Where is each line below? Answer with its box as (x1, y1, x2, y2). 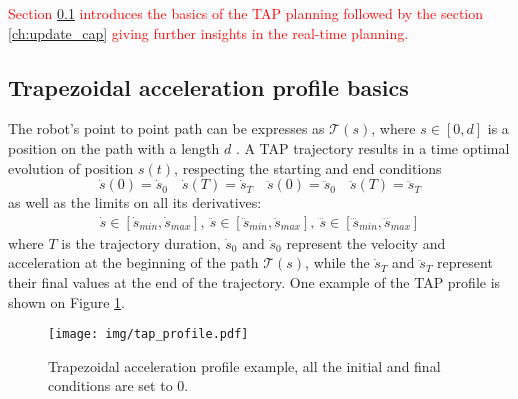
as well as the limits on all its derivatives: (8, 192, 262, 213)
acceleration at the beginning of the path (8, 252, 259, 273)
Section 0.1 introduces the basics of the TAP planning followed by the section (8, 3, 484, 23)
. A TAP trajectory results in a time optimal (235, 137, 510, 158)
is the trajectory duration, (61, 232, 221, 253)
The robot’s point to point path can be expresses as (8, 118, 325, 139)
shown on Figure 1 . (8, 291, 125, 312)
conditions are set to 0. (48, 375, 189, 396)
